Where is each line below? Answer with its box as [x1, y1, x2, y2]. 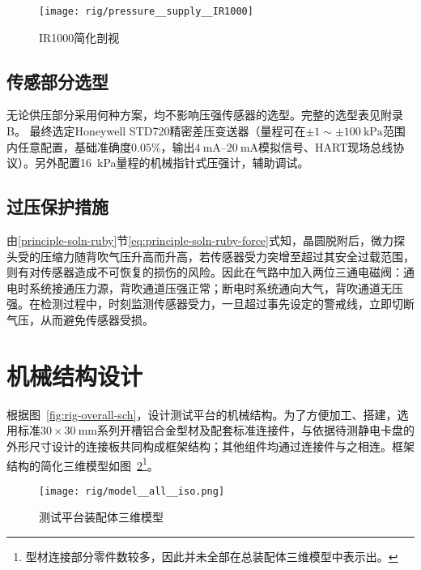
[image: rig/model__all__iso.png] [39, 485, 225, 497]
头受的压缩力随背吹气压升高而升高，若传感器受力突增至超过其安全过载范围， [6, 247, 415, 264]
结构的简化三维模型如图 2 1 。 [6, 454, 159, 474]
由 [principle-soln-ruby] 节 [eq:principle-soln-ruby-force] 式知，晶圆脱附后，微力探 [6, 232, 405, 249]
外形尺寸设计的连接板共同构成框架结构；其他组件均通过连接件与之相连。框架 [6, 437, 415, 454]
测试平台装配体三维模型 [39, 508, 164, 525]
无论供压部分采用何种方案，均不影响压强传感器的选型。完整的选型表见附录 [6, 106, 403, 123]
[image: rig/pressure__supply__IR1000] [39, 6, 253, 17]
